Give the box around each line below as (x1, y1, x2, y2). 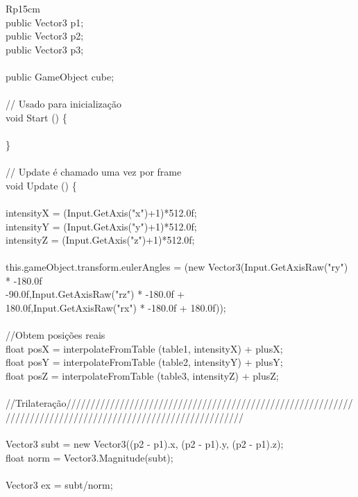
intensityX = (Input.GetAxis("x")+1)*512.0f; (6, 205, 197, 219)
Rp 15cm (6, 1, 40, 15)
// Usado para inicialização (6, 96, 121, 111)
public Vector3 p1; (6, 15, 84, 29)
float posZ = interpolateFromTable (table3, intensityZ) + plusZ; (6, 369, 279, 383)
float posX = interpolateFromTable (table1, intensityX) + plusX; (6, 341, 283, 355)
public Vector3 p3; (6, 42, 84, 56)
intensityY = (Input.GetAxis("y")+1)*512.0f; (6, 219, 197, 233)
